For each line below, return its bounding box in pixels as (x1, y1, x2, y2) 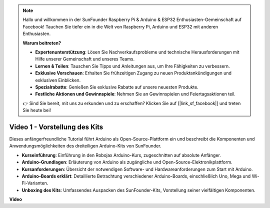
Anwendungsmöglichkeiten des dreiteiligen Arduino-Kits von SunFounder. (9, 143, 162, 149)
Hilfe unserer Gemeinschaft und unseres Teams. (35, 56, 135, 62)
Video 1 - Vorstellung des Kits (9, 122, 103, 131)
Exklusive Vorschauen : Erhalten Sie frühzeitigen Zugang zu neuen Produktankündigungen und (35, 70, 232, 76)
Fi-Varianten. (21, 180, 48, 186)
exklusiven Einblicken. (35, 77, 81, 83)
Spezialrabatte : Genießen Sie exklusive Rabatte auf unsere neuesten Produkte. (35, 84, 198, 90)
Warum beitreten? (22, 40, 61, 46)
